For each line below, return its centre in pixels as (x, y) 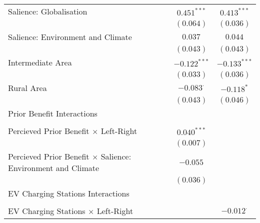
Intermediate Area (40, 62)
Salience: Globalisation (48, 11)
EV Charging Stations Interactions (69, 193)
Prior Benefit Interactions (53, 113)
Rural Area (27, 88)
